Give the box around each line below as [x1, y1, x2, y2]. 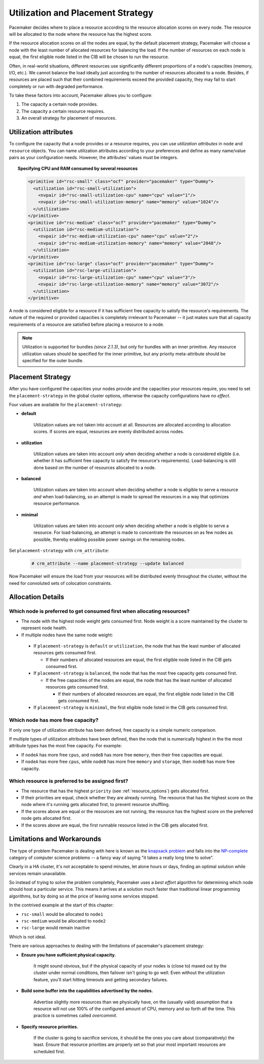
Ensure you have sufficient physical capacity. [21, 952, 116, 958]
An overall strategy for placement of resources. [21, 115, 117, 121]
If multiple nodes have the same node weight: [21, 632, 113, 638]
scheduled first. [33, 1048, 66, 1054]
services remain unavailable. [9, 870, 67, 876]
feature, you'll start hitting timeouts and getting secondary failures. [33, 976, 168, 982]
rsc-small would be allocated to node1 [21, 911, 104, 917]
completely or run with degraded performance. [9, 83, 104, 89]
